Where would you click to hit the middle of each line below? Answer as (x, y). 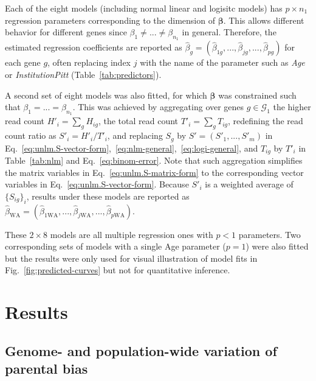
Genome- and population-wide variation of (141, 350)
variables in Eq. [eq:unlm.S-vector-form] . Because (97, 184)
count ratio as (31, 135)
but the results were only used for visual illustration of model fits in (131, 258)
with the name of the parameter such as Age (222, 62)
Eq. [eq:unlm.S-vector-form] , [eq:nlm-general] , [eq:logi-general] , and (132, 148)
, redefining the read (266, 121)
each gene (23, 62)
